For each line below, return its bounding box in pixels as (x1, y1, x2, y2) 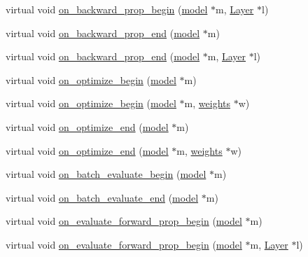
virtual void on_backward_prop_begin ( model (6, 2, 208, 16)
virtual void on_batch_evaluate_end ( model (6, 190, 199, 204)
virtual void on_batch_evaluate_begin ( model (6, 167, 206, 181)
